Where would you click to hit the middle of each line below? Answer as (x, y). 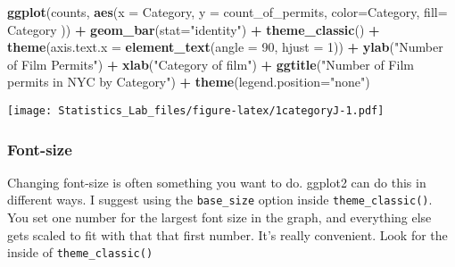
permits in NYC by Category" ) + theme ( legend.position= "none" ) (189, 82)
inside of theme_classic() (80, 252)
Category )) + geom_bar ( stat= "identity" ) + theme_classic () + (194, 29)
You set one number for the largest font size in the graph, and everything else (219, 217)
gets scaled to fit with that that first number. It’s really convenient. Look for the (227, 234)
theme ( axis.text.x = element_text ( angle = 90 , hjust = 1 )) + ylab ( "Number (225, 47)
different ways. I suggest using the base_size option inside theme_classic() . (220, 200)
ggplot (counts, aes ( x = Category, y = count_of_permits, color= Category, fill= (227, 12)
